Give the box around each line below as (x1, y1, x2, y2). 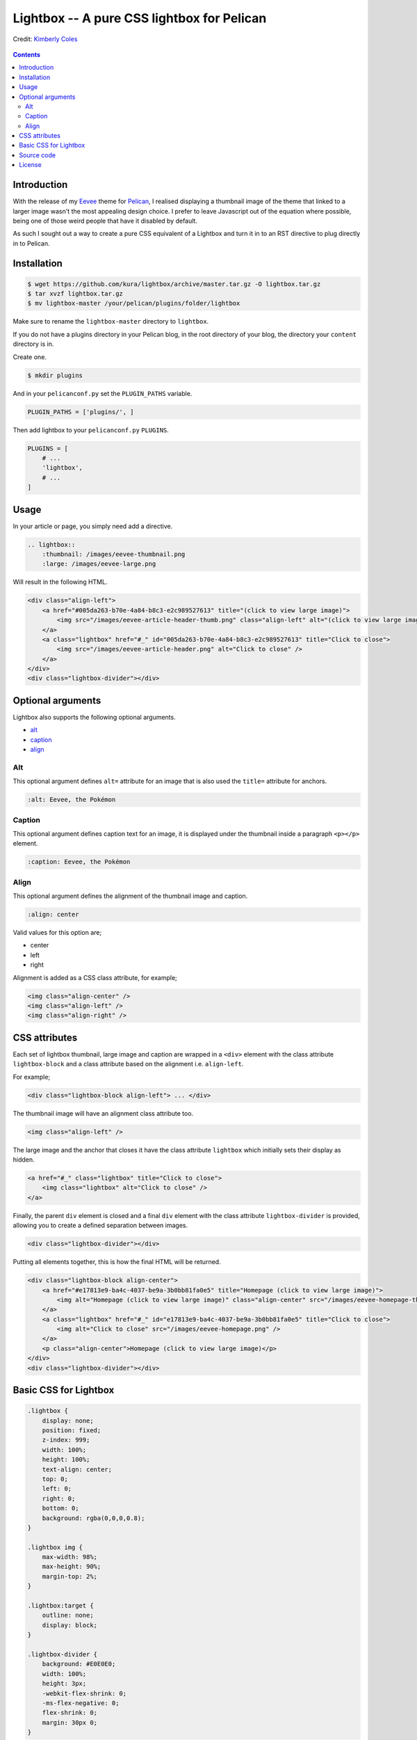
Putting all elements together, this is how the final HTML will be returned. (13, 1258, 222, 1266)
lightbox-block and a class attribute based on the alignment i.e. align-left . (13, 1060, 244, 1068)
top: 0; (42, 1475, 69, 1482)
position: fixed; (42, 1427, 101, 1434)
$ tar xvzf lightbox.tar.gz (27, 290, 123, 298)
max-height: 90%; (42, 1563, 101, 1571)
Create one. (13, 352, 47, 361)
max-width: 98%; (42, 1553, 97, 1561)
